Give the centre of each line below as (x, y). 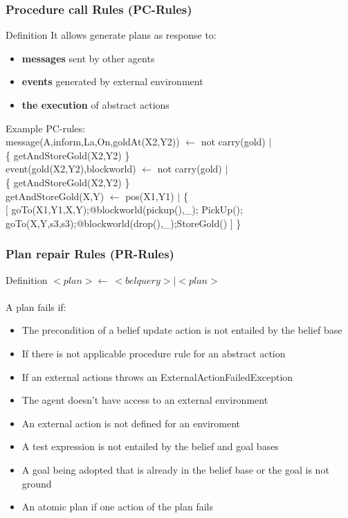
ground (37, 483)
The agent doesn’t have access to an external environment (145, 400)
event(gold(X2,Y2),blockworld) (71, 169)
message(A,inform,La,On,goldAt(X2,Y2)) (93, 142)
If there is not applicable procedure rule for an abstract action (154, 353)
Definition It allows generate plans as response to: (111, 35)
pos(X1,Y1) (150, 196)
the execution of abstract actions (95, 105)
